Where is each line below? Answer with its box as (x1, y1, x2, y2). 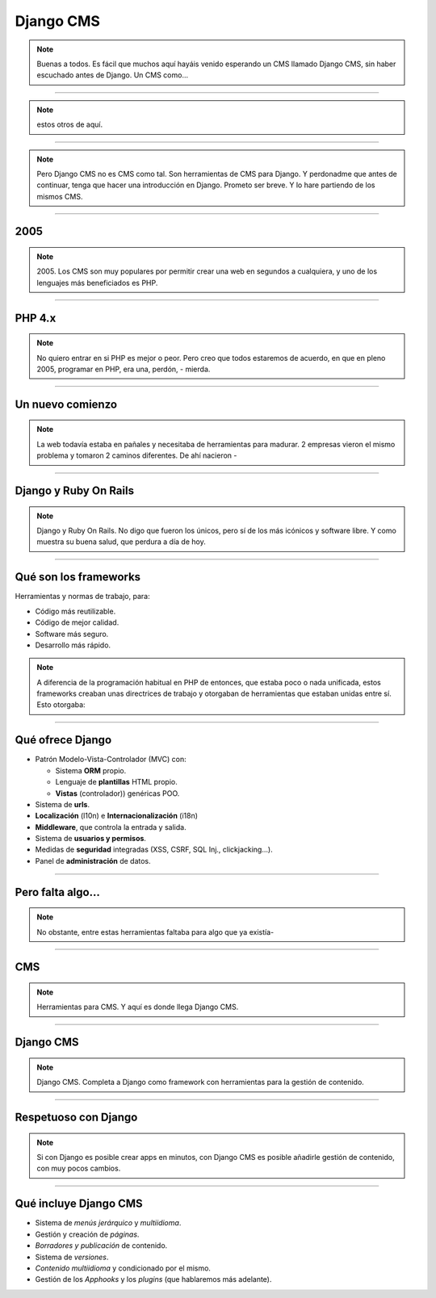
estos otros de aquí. (36, 119, 103, 129)
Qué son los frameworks (15, 570, 141, 584)
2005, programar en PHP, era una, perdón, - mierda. (36, 364, 211, 375)
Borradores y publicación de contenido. (35, 1241, 168, 1250)
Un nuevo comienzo (15, 397, 117, 411)
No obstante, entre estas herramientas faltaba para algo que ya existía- (36, 927, 275, 936)
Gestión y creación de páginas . (35, 1229, 140, 1239)
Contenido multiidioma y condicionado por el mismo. (35, 1263, 212, 1273)
